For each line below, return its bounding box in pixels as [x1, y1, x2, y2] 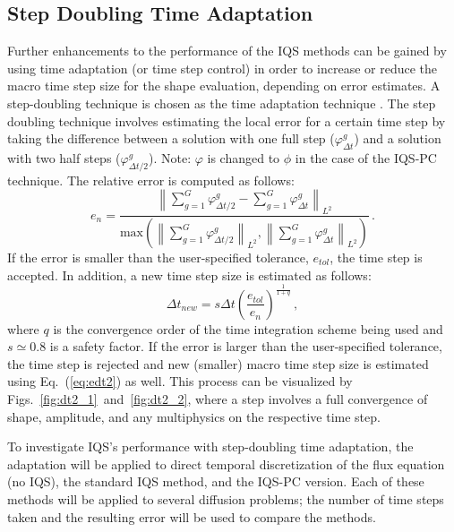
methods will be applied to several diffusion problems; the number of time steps [7, 489, 444, 508]
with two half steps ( [7, 148, 121, 167]
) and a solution [354, 129, 441, 148]
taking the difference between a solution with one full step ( [7, 129, 335, 148]
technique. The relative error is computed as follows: [7, 170, 295, 189]
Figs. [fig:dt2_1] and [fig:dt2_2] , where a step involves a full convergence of [7, 389, 428, 408]
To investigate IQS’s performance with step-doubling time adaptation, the [7, 437, 414, 456]
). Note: [149, 148, 192, 167]
